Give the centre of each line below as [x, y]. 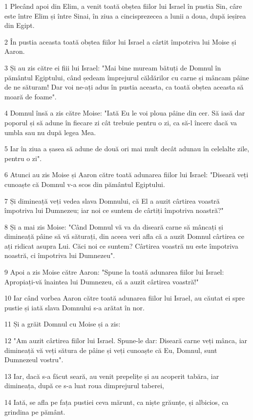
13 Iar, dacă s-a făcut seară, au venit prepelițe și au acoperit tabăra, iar [112, 376]
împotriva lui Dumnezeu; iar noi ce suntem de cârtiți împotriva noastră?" [114, 210]
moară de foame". [31, 96]
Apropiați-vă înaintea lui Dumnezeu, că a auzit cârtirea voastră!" [102, 281]
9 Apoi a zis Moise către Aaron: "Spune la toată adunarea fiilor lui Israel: [114, 272]
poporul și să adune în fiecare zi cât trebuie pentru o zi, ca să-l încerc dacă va [121, 122]
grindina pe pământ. [35, 411]
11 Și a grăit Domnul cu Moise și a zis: [63, 324]
